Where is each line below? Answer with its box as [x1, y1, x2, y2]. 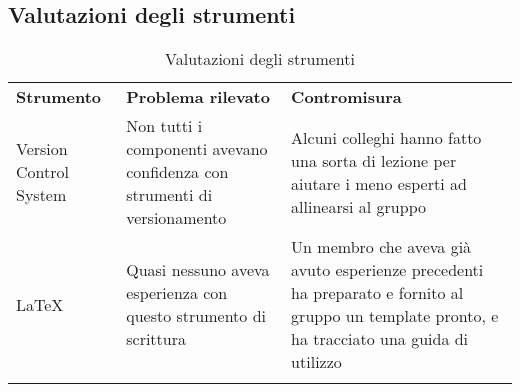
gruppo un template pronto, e [291, 304, 499, 328]
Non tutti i [126, 114, 203, 138]
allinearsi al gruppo [291, 194, 426, 218]
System [16, 183, 67, 207]
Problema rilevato [126, 85, 270, 109]
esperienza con [126, 281, 228, 305]
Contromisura [291, 85, 402, 109]
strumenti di [126, 183, 213, 207]
